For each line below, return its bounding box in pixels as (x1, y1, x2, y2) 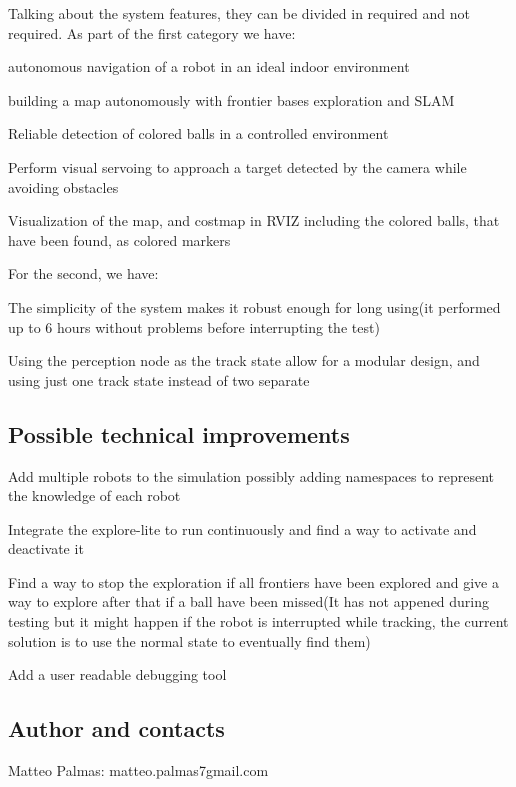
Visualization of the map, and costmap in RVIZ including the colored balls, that (8, 210, 500, 231)
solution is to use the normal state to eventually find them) (8, 630, 371, 651)
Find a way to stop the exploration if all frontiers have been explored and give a (8, 571, 499, 592)
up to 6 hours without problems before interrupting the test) (8, 316, 380, 337)
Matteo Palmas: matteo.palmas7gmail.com (8, 760, 269, 781)
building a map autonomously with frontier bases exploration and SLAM (8, 89, 455, 110)
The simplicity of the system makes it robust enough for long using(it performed (8, 296, 501, 317)
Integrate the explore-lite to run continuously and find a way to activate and (8, 518, 477, 539)
